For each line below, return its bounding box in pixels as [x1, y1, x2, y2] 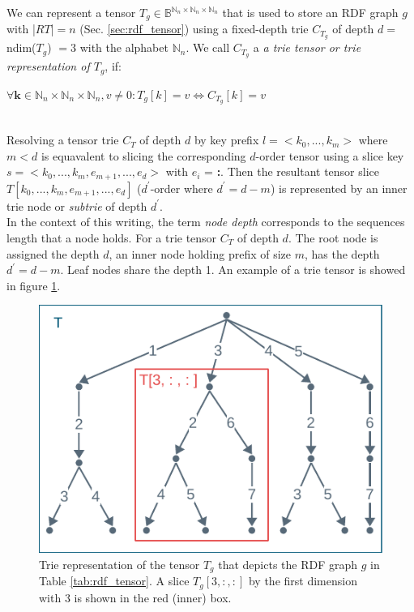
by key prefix [194, 131, 259, 148]
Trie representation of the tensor [39, 555, 200, 572]
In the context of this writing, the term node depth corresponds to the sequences [6, 213, 405, 230]
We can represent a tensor [6, 4, 136, 20]
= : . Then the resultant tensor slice [204, 163, 379, 180]
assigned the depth [6, 245, 100, 262]
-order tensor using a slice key [255, 147, 404, 164]
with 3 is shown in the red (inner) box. [39, 588, 232, 606]
